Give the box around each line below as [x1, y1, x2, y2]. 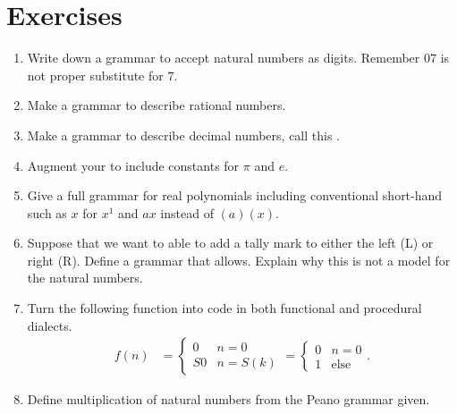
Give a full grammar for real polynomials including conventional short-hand [27, 186, 443, 205]
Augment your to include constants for [27, 156, 240, 174]
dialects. [27, 316, 72, 334]
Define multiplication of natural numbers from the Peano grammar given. [27, 390, 430, 409]
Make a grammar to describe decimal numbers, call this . [27, 125, 340, 144]
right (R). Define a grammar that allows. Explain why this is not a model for [27, 250, 451, 269]
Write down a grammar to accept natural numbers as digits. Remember [27, 48, 420, 67]
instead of [160, 203, 214, 222]
